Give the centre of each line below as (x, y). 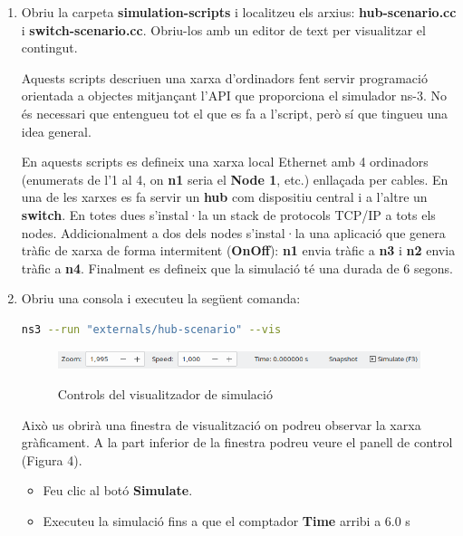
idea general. (56, 131)
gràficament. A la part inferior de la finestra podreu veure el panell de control (237, 442)
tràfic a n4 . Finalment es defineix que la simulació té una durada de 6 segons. (237, 268)
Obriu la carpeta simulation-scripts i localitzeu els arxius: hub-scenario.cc (239, 12)
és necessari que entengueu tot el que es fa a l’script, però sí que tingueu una (235, 113)
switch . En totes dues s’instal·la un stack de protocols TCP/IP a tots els (228, 214)
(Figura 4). (52, 459)
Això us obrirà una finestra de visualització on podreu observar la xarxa (221, 424)
